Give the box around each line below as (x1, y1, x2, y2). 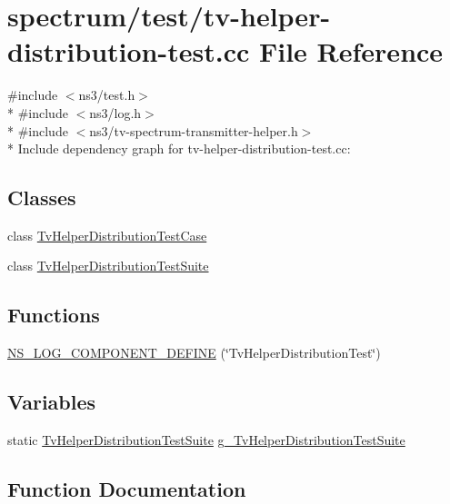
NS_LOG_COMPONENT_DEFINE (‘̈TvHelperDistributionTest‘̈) (7, 343, 381, 362)
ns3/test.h (78, 85, 135, 104)
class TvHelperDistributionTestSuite (7, 256, 209, 275)
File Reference (258, 33, 444, 70)
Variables (7, 388, 96, 416)
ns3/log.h (89, 103, 142, 122)
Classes (7, 183, 76, 212)
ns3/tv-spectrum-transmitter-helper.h (89, 121, 298, 140)
